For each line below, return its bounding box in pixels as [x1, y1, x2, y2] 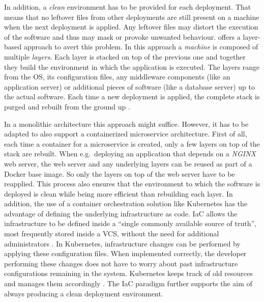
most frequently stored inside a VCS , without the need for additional [4, 228, 219, 239]
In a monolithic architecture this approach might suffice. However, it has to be [4, 118, 249, 129]
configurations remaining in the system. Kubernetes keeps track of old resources [4, 268, 253, 279]
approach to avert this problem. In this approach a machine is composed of [23, 41, 258, 52]
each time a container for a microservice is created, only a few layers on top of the [4, 138, 260, 149]
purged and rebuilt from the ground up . [4, 101, 130, 112]
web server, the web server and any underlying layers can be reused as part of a [4, 158, 252, 169]
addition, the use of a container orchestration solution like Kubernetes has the [4, 198, 248, 209]
